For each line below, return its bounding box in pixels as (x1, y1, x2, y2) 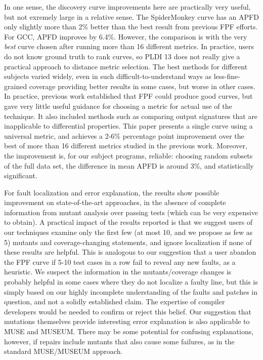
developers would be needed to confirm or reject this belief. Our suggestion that (4, 306, 251, 316)
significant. (4, 170, 37, 181)
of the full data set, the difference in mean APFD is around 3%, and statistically (4, 160, 254, 171)
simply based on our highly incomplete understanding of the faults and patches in (4, 286, 258, 297)
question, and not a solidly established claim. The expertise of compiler (4, 296, 225, 307)
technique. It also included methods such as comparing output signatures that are (4, 110, 258, 121)
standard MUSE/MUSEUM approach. (4, 346, 123, 356)
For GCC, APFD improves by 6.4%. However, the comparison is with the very (4, 31, 247, 42)
